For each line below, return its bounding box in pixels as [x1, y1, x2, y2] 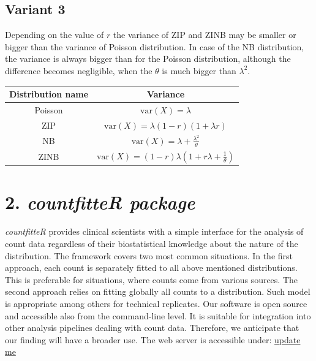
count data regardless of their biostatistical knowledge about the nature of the [5, 237, 298, 249]
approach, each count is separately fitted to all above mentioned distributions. [5, 261, 298, 274]
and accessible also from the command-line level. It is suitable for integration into [5, 309, 311, 322]
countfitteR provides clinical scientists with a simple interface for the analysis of [5, 225, 304, 238]
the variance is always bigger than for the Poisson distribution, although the [5, 52, 291, 65]
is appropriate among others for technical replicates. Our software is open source [5, 297, 307, 310]
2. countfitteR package [5, 189, 195, 215]
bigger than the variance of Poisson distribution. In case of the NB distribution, [5, 40, 304, 53]
